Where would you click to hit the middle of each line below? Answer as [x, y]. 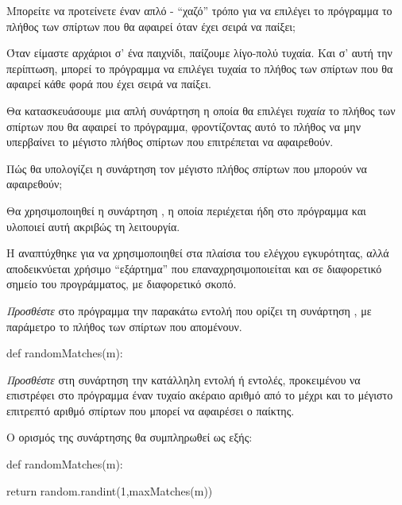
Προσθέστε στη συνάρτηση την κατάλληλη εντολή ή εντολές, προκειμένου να [184, 379]
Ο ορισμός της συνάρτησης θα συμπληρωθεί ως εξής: [129, 437]
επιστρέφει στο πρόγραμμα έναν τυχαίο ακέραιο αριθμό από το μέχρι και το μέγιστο [200, 395]
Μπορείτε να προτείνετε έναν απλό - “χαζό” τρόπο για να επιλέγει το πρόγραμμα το [199, 10]
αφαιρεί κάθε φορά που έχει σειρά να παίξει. [109, 84]
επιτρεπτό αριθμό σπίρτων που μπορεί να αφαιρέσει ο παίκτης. [151, 410]
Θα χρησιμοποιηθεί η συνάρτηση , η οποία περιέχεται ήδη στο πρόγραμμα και [186, 210]
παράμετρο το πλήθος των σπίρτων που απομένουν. [124, 326]
